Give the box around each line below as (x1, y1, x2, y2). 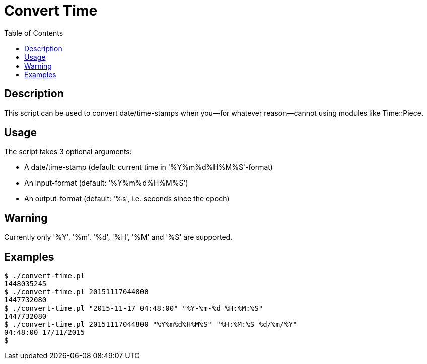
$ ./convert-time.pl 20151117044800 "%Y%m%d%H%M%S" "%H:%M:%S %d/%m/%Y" (4, 320, 297, 329)
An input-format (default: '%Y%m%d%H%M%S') (24, 178, 188, 188)
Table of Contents (4, 28, 63, 37)
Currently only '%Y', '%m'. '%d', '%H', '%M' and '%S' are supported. (4, 233, 233, 242)
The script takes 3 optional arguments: (4, 147, 132, 156)
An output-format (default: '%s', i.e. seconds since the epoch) (24, 194, 230, 203)
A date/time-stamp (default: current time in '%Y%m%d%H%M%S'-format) (24, 163, 273, 172)
